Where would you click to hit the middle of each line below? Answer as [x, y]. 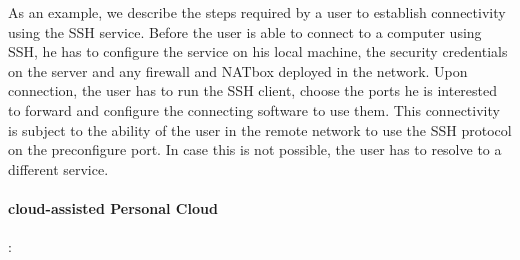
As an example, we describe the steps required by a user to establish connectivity [257, 12]
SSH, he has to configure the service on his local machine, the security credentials [258, 51]
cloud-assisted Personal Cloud [113, 207]
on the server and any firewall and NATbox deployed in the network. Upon [238, 70]
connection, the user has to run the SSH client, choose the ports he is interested [253, 90]
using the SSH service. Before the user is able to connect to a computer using [245, 31]
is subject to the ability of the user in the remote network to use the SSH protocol [260, 129]
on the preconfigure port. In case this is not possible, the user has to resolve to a [255, 149]
